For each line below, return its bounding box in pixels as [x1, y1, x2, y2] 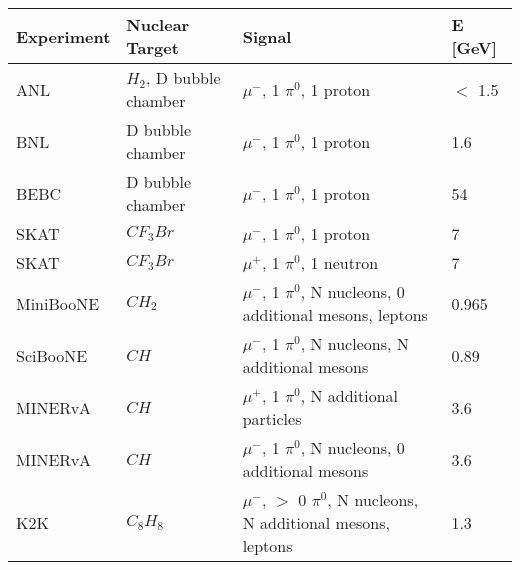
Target [126, 36, 179, 59]
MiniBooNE [16, 291, 100, 315]
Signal [242, 24, 292, 48]
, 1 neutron [300, 251, 379, 274]
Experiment [16, 24, 111, 48]
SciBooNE [16, 343, 88, 367]
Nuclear [126, 13, 190, 36]
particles [242, 407, 302, 430]
